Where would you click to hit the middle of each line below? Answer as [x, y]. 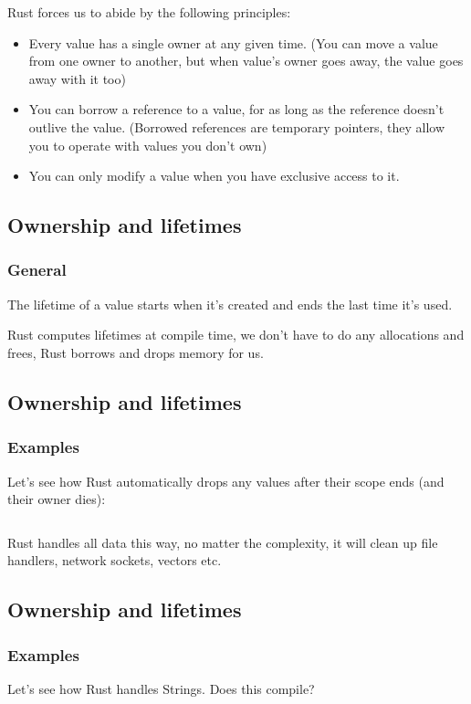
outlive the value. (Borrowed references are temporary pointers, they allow [237, 126]
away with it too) [77, 78]
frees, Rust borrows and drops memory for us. [136, 352]
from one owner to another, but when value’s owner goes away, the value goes [246, 61]
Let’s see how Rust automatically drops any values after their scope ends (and [226, 481]
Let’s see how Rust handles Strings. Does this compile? [161, 688]
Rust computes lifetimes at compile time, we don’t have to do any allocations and [236, 335]
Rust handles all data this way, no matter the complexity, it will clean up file [223, 542]
